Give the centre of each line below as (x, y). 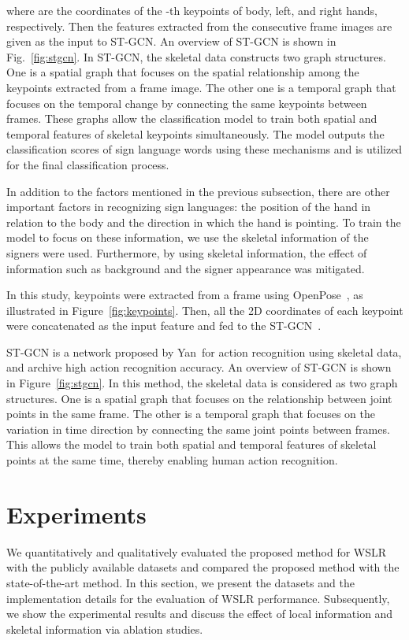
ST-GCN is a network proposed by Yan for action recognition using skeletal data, (204, 351)
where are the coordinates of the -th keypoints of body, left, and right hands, (192, 10)
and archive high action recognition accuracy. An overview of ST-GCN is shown (199, 367)
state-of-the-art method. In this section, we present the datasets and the (180, 582)
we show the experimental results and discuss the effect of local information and (200, 614)
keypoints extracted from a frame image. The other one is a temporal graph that (201, 87)
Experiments (76, 514)
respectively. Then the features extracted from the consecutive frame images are (199, 26)
